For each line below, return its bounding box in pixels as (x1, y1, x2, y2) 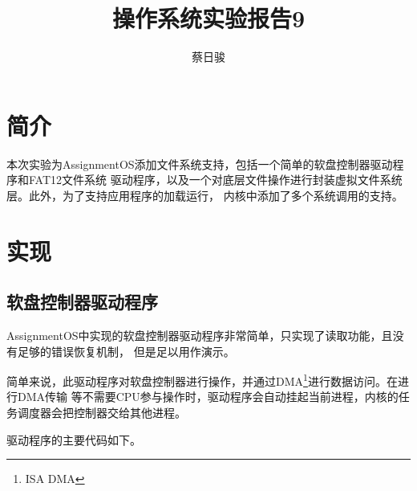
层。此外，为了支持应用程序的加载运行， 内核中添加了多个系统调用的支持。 (6, 186, 403, 203)
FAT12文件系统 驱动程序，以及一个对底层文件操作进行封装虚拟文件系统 (28, 171, 403, 188)
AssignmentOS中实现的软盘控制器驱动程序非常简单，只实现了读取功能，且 (6, 327, 393, 344)
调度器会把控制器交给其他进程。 (17, 404, 186, 421)
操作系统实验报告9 (111, 2, 306, 35)
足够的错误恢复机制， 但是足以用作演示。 (17, 342, 235, 359)
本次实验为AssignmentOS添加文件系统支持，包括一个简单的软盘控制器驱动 (6, 155, 393, 172)
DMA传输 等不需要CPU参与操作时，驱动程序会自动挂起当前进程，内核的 (17, 388, 399, 405)
